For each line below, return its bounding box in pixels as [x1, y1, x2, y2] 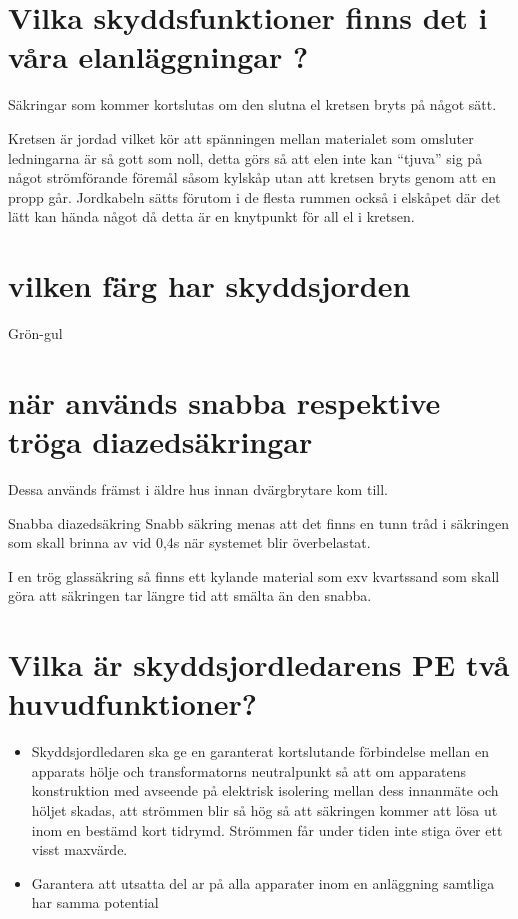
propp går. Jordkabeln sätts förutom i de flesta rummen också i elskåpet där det [8, 186, 501, 207]
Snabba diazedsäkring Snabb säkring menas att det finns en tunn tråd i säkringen [8, 512, 510, 533]
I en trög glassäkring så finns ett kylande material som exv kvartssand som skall [8, 565, 500, 586]
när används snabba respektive [8, 381, 441, 422]
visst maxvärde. [31, 839, 128, 860]
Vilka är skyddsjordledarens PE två [8, 644, 510, 685]
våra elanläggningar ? [8, 36, 309, 77]
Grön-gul [8, 323, 63, 343]
